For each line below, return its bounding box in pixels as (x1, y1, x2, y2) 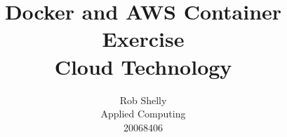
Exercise (102, 24, 185, 53)
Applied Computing (100, 106, 186, 121)
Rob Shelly (119, 92, 167, 107)
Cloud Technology (54, 52, 232, 80)
